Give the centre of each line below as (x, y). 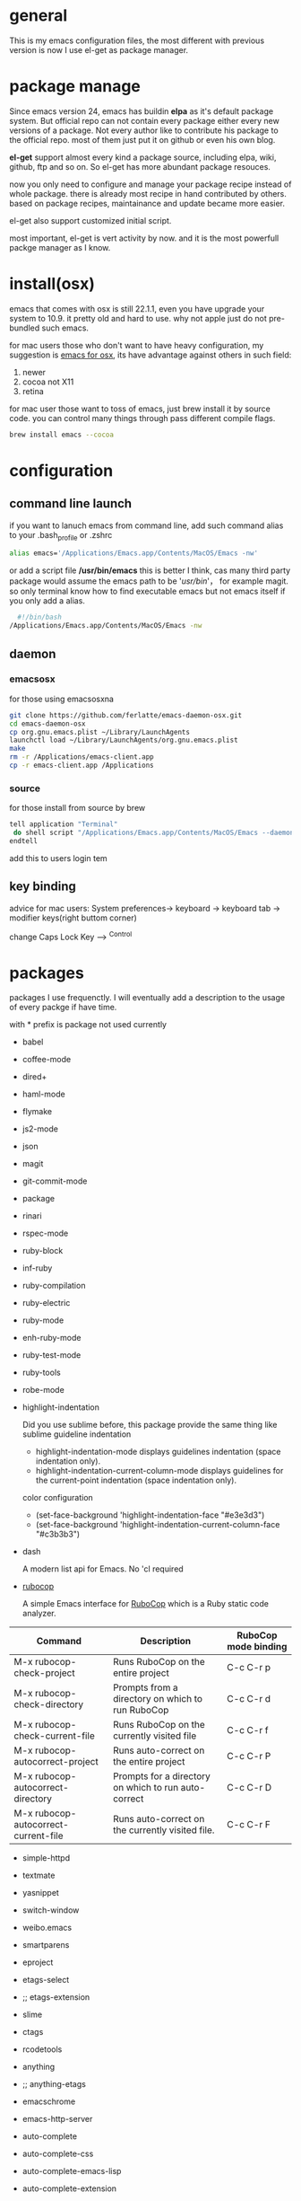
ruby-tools (41, 1373)
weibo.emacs (47, 1928)
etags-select (46, 1980)
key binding (43, 887)
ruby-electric (46, 1303)
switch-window (51, 1910)
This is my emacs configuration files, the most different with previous (137, 40)
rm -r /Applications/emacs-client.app (82, 757)
